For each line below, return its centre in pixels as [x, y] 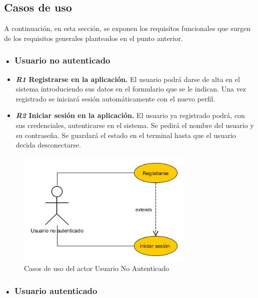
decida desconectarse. [48, 145]
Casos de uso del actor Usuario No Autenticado [97, 268]
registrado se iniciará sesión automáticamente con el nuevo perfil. [115, 98]
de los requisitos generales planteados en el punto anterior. [93, 38]
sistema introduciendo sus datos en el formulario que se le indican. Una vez [131, 89]
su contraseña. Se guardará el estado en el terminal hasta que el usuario [126, 135]
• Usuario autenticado [51, 290]
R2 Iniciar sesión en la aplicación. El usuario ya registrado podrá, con [130, 115]
